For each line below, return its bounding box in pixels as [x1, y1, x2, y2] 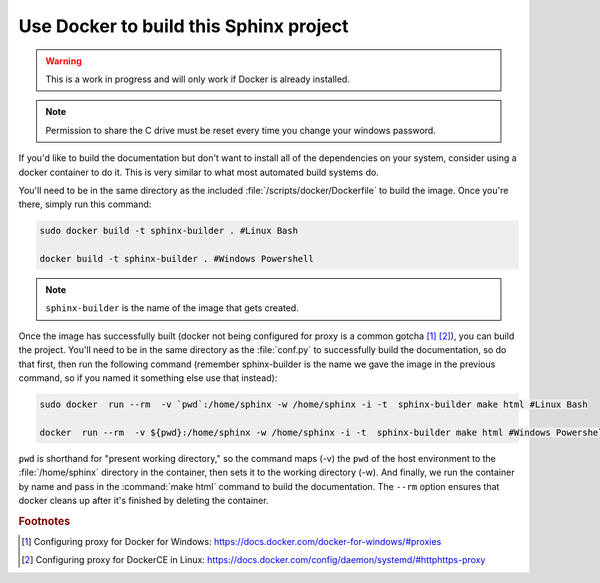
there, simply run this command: [18, 198, 152, 210]
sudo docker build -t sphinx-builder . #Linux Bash [39, 225, 299, 237]
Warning [45, 55, 82, 67]
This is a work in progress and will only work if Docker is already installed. [45, 73, 350, 85]
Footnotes [18, 514, 71, 528]
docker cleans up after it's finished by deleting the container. [18, 494, 269, 506]
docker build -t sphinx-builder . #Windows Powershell [39, 253, 314, 265]
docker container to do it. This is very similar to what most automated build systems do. [18, 166, 379, 178]
